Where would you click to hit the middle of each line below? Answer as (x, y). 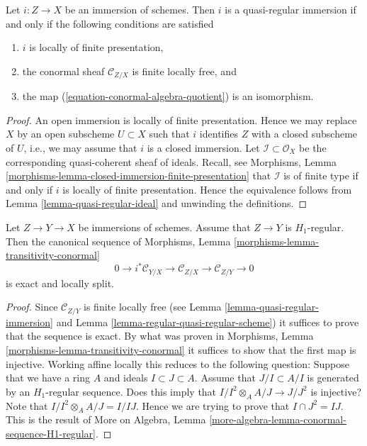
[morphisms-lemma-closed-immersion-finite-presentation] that (139, 175)
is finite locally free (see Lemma (153, 307)
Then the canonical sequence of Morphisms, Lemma (118, 241)
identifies (219, 134)
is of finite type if (321, 175)
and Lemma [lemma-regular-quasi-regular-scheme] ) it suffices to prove (208, 322)
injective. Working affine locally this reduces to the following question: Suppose (177, 363)
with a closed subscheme (304, 134)
